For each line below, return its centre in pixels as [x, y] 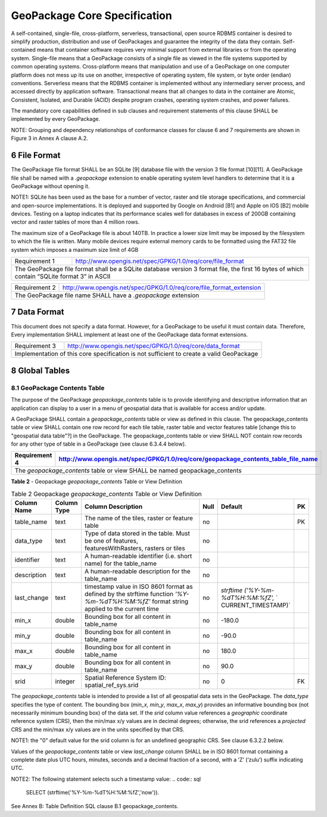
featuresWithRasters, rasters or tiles [135, 549]
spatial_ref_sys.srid [111, 685]
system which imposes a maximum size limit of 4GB [75, 249]
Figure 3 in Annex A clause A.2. [50, 138]
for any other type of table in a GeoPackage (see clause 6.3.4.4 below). [99, 444]
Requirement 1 [35, 261]
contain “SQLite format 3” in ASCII [63, 277]
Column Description [113, 507]
